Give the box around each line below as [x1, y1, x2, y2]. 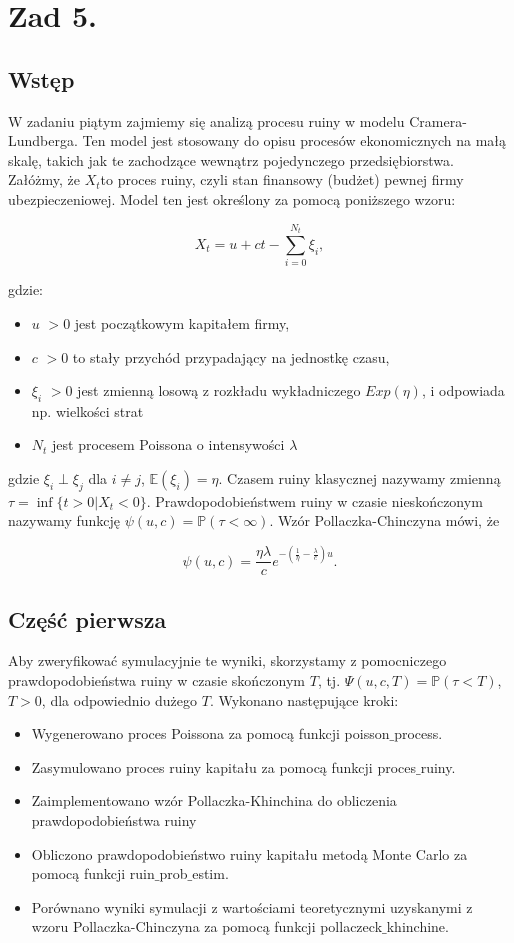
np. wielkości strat [31, 400, 144, 421]
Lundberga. [8, 130, 78, 151]
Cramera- [409, 110, 467, 131]
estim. [192, 863, 229, 884]
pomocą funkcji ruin [31, 863, 155, 884]
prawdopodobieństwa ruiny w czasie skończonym [8, 669, 306, 690]
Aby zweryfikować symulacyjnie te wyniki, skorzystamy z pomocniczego [8, 650, 447, 671]
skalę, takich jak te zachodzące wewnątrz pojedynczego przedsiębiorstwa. [8, 149, 454, 170]
